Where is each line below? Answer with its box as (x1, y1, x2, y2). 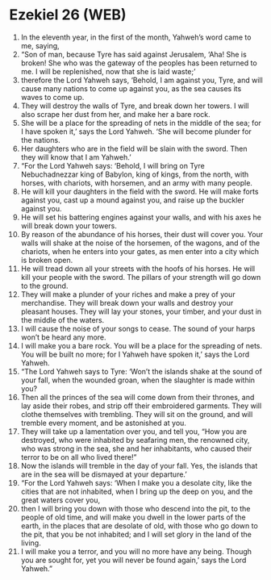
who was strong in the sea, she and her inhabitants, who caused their (20, 444, 252, 453)
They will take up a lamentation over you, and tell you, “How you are (20, 426, 247, 436)
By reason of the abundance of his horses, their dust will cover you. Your (20, 229, 264, 239)
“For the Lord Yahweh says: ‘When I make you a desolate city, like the (20, 478, 252, 487)
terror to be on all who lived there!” (20, 452, 137, 461)
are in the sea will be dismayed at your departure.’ (20, 469, 188, 479)
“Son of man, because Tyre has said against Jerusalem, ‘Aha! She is (20, 49, 247, 59)
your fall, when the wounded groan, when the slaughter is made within (20, 375, 256, 385)
